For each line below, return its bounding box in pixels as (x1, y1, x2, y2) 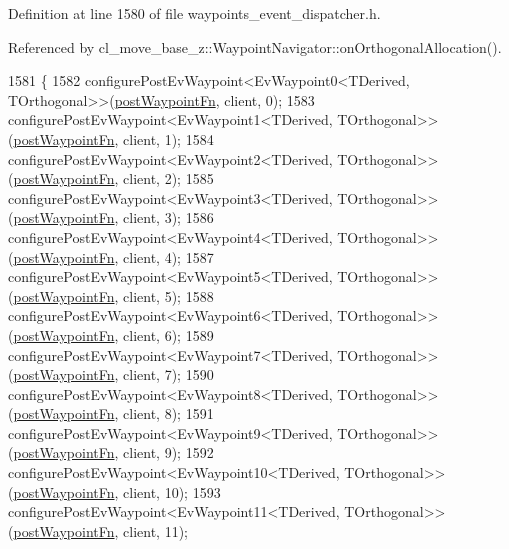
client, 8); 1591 (123, 403, 214, 424)
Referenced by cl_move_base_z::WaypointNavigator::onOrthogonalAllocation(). (8, 36, 502, 57)
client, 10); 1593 (123, 481, 221, 502)
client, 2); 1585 (123, 168, 214, 189)
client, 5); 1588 (123, 285, 214, 306)
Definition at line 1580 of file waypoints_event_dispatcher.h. (8, 3, 381, 23)
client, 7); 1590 (123, 364, 214, 385)
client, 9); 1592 (123, 442, 214, 463)
